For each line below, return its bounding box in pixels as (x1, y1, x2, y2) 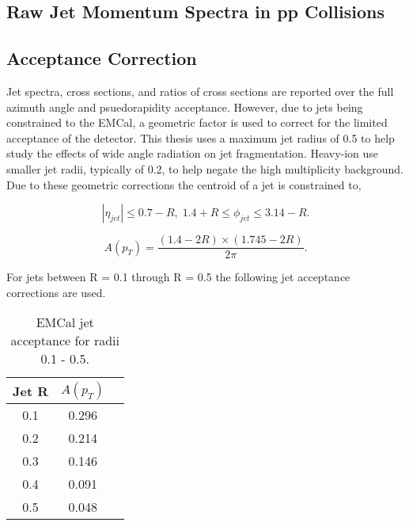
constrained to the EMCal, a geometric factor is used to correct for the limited (6, 114, 388, 131)
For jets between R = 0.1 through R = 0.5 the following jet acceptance (6, 269, 350, 285)
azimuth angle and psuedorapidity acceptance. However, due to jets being (6, 98, 363, 115)
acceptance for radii (10, 331, 119, 350)
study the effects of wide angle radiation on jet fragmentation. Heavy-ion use (6, 145, 379, 162)
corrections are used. (6, 284, 106, 300)
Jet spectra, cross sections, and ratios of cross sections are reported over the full (6, 82, 394, 99)
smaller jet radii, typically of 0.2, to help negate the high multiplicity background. (6, 160, 403, 177)
